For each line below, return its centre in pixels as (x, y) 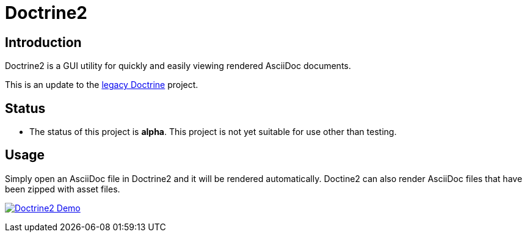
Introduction (43, 42)
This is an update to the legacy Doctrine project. (102, 85)
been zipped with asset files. (63, 189)
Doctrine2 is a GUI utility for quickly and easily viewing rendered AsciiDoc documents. (178, 66)
